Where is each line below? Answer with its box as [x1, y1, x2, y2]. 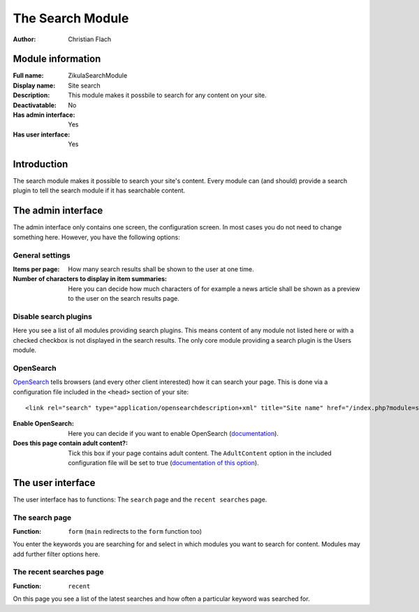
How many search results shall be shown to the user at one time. [68, 264, 254, 273]
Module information [13, 53, 101, 65]
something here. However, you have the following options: [13, 233, 181, 241]
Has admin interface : [13, 111, 75, 119]
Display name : [13, 81, 56, 90]
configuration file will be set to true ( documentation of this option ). [68, 458, 259, 467]
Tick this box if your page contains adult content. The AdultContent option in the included [68, 448, 332, 457]
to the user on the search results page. [68, 294, 179, 303]
